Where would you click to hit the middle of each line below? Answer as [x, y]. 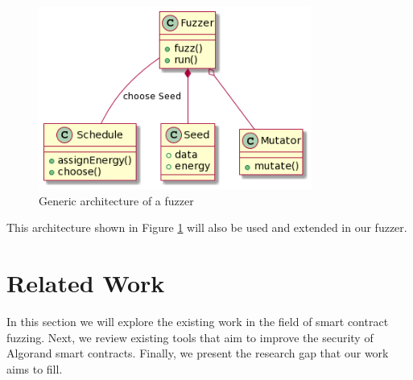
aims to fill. [35, 368]
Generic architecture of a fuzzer [116, 200]
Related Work [86, 283]
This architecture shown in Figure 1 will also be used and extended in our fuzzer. [207, 227]
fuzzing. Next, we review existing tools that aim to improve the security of [190, 337]
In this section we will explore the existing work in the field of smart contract [198, 322]
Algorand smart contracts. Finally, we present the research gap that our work [198, 353]
